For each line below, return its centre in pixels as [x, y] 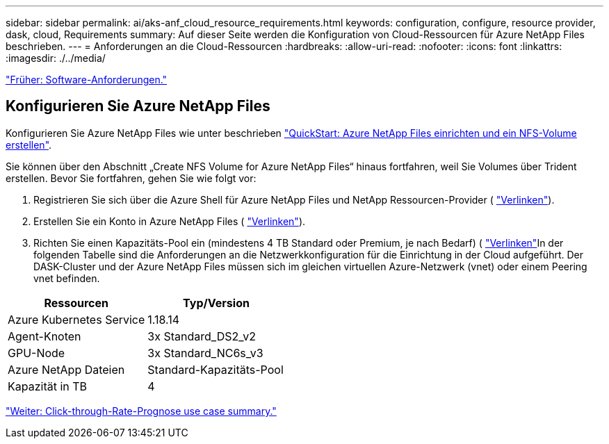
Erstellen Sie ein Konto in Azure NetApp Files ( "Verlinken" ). [170, 221]
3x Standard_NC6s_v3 [205, 353]
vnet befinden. [67, 278]
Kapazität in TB [48, 386]
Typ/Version [216, 303]
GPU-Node [36, 353]
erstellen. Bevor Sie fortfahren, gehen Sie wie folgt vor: [131, 178]
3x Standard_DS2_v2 [202, 336]
